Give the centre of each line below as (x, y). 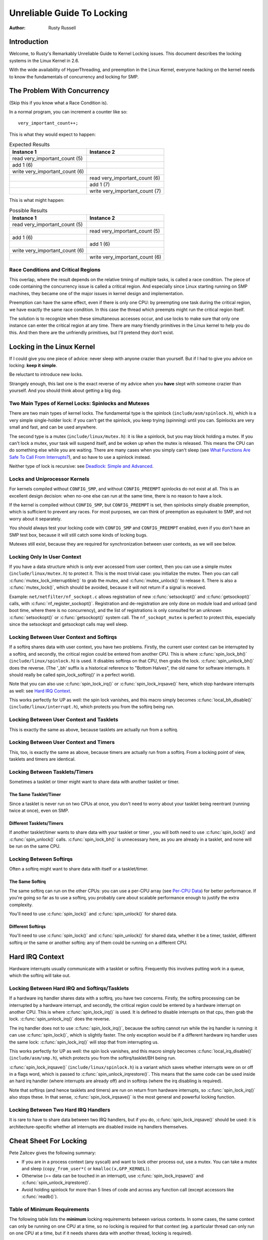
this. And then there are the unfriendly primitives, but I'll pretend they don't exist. (92, 332)
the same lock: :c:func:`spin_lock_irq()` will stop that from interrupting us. (84, 1042)
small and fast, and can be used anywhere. (53, 427)
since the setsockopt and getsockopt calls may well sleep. (69, 624)
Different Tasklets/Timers (36, 823)
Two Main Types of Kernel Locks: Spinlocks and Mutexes (79, 403)
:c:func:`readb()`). (40, 1197)
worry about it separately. (35, 519)
